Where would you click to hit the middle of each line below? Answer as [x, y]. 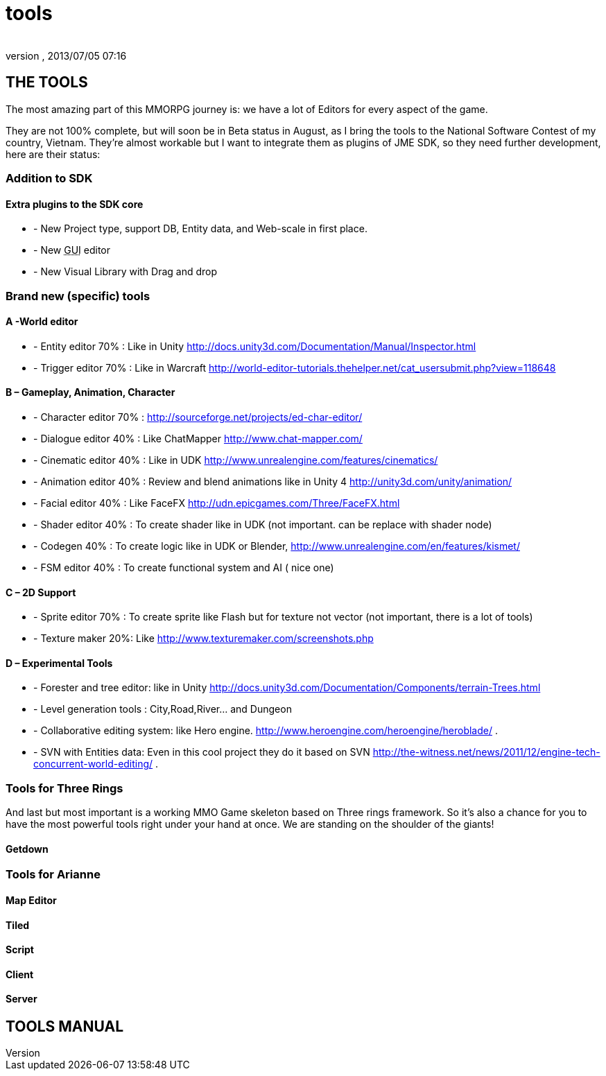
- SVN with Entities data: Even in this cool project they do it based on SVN [202, 752]
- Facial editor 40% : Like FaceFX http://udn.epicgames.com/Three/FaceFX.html [217, 503]
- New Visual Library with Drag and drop [125, 272]
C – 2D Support [41, 592]
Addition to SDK [49, 178]
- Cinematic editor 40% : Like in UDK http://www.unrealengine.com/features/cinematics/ [236, 460]
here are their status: [53, 154]
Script [20, 950]
